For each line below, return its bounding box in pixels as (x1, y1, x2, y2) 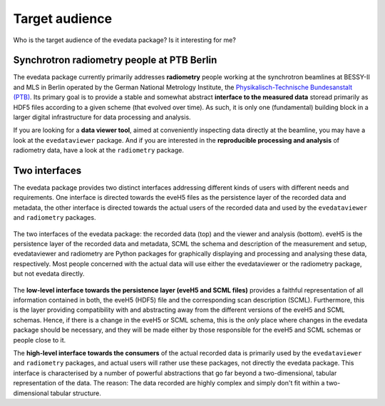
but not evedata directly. (13, 270, 85, 278)
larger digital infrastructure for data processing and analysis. (13, 113, 192, 121)
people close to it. (13, 335, 66, 344)
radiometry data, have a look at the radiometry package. (13, 146, 185, 155)
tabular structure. (50, 389, 101, 397)
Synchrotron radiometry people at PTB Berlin (13, 54, 217, 66)
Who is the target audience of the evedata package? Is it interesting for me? (13, 36, 237, 44)
